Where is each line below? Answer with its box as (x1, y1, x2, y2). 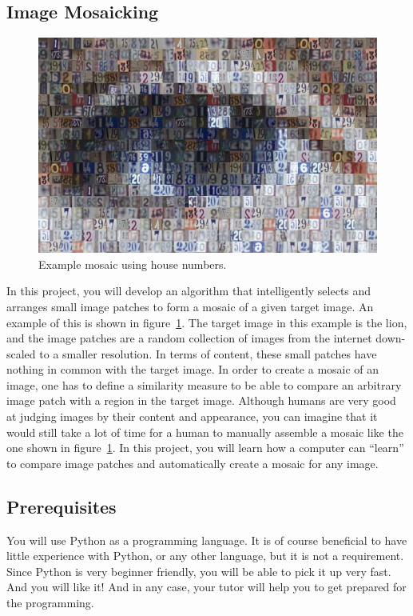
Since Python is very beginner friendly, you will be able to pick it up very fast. (6, 562, 391, 579)
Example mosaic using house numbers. (38, 255, 227, 272)
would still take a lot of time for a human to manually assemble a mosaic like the (6, 423, 403, 440)
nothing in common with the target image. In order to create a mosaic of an (6, 361, 379, 378)
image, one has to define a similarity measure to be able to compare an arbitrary (6, 376, 402, 393)
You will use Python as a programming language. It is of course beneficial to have (6, 531, 407, 548)
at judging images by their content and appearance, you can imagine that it (6, 408, 378, 425)
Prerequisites (6, 494, 117, 518)
